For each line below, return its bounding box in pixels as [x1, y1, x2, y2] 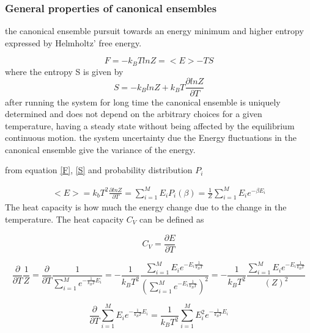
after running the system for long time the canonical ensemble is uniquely [5, 95, 281, 108]
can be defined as [139, 213, 204, 225]
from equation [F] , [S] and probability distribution [5, 163, 193, 176]
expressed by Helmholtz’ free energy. [5, 36, 142, 49]
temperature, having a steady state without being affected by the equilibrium [5, 119, 295, 132]
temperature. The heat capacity [5, 213, 124, 225]
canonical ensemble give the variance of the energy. [5, 143, 196, 156]
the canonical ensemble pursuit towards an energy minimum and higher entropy [5, 24, 304, 37]
